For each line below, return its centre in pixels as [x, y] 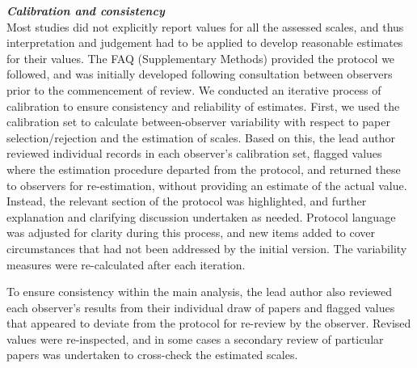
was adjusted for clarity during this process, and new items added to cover [191, 233]
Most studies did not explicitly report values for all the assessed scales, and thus [205, 26]
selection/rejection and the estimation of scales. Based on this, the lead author [201, 137]
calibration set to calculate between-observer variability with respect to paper [198, 122]
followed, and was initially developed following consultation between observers [200, 74]
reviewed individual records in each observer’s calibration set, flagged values [194, 153]
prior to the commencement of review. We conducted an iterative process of [194, 89]
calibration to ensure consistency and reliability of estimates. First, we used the [203, 106]
